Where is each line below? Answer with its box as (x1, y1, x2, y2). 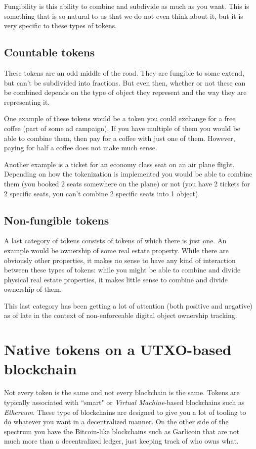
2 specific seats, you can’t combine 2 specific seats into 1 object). (4, 188, 200, 198)
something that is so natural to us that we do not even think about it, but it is (4, 10, 243, 21)
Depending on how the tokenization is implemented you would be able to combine (4, 169, 253, 179)
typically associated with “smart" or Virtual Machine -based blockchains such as (4, 397, 245, 407)
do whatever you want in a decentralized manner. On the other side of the (4, 416, 229, 427)
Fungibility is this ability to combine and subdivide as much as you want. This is (4, 1, 249, 11)
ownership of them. (4, 284, 62, 294)
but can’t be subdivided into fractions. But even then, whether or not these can (4, 77, 246, 88)
